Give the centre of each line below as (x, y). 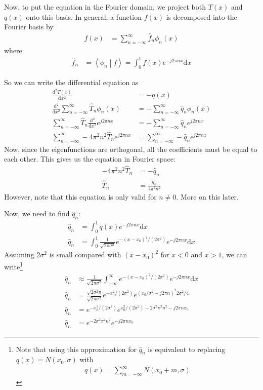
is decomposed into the (202, 16)
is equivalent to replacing (187, 349)
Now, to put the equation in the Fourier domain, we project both (105, 7)
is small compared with (85, 255)
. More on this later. (207, 196)
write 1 (13, 265)
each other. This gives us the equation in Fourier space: (90, 159)
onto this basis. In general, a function (84, 16)
